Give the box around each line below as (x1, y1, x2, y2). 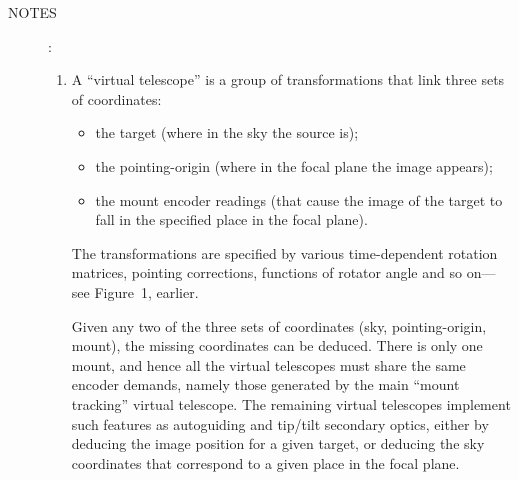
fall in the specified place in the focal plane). (95, 209, 368, 230)
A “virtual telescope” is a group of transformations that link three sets (71, 69, 505, 90)
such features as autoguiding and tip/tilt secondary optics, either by (71, 413, 489, 434)
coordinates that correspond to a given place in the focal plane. (71, 452, 460, 473)
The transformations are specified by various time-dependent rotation (71, 242, 498, 263)
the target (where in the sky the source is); (95, 122, 359, 143)
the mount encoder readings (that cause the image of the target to (95, 189, 503, 210)
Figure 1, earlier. (94, 281, 199, 302)
